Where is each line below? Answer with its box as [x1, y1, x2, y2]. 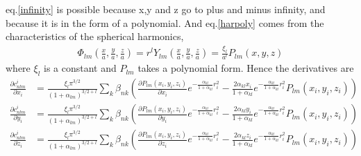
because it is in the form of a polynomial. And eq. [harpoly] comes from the [6, 15, 324, 30]
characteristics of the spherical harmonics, [6, 29, 184, 43]
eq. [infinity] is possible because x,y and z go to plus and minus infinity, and [6, 2, 326, 16]
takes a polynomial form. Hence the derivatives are [137, 61, 354, 75]
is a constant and [43, 61, 117, 75]
